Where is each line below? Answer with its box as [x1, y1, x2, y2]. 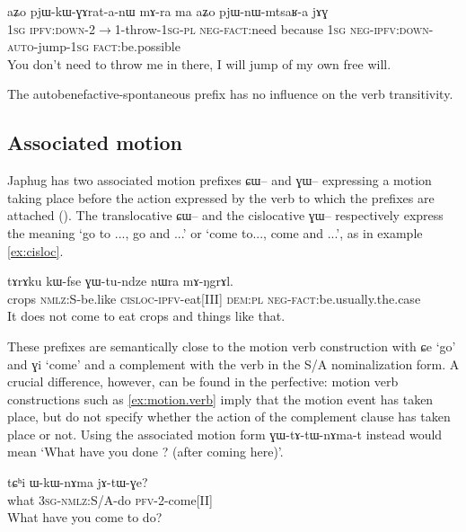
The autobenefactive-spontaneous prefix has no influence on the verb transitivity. [7, 84, 453, 103]
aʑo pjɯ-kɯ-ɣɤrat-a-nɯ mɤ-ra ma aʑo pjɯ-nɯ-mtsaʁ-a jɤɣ [7, 2, 329, 20]
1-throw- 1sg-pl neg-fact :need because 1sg [114, 19, 347, 38]
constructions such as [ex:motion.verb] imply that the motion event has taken [7, 389, 434, 408]
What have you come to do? [7, 508, 163, 527]
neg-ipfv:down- [349, 19, 434, 38]
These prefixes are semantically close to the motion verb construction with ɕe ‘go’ [7, 336, 456, 355]
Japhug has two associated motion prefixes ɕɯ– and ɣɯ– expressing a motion [7, 171, 432, 190]
